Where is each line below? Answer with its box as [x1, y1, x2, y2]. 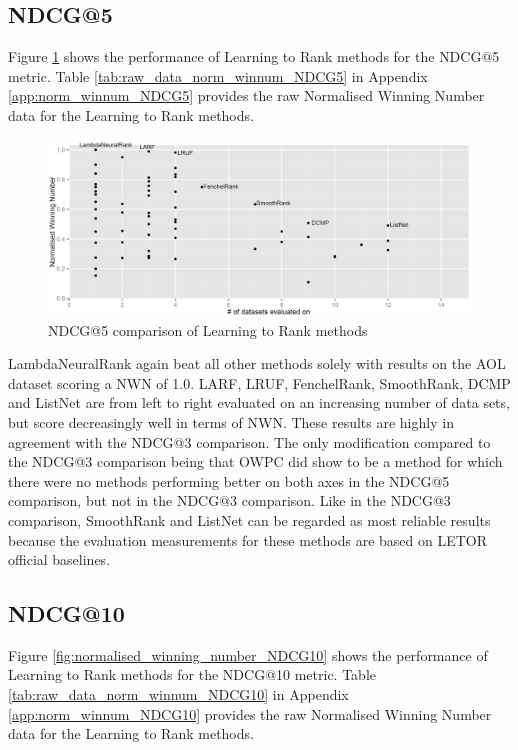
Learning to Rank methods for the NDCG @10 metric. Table [8, 664, 377, 685]
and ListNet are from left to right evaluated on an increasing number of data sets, [8, 392, 510, 413]
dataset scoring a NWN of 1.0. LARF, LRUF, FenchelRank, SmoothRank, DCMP [8, 372, 511, 393]
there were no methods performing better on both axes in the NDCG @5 [8, 470, 450, 491]
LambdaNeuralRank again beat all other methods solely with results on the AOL [8, 353, 506, 374]
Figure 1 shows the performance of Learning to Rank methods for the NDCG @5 [8, 46, 500, 67]
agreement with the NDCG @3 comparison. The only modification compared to [8, 431, 491, 452]
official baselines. [8, 549, 111, 570]
